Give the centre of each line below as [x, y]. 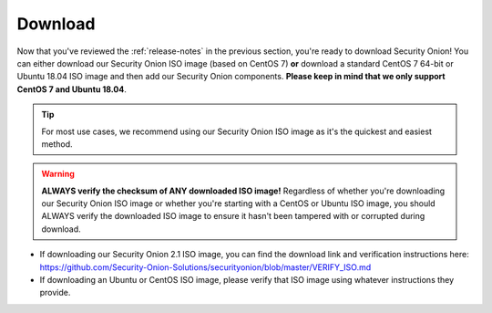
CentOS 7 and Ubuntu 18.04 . [72, 89]
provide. [55, 293]
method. [57, 144]
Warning [58, 174]
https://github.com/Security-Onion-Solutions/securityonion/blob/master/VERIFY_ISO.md [205, 267]
